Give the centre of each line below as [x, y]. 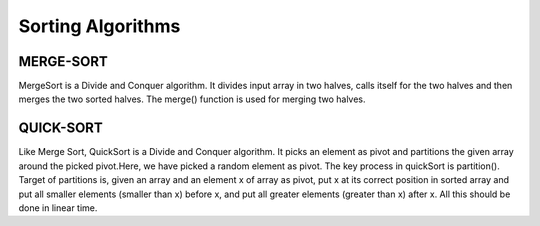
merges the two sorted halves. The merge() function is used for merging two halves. [192, 99]
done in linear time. [58, 207]
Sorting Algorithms [99, 26]
